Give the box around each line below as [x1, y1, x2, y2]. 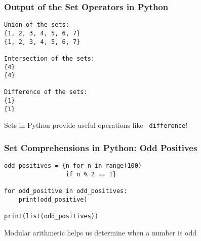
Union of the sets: [4, 21, 69, 29]
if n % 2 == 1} [65, 170, 116, 178]
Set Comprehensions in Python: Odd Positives [4, 141, 197, 154]
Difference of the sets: [4, 88, 88, 96]
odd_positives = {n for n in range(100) [4, 162, 142, 170]
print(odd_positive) [18, 196, 88, 203]
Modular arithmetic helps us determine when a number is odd [4, 227, 196, 237]
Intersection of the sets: [4, 55, 95, 62]
